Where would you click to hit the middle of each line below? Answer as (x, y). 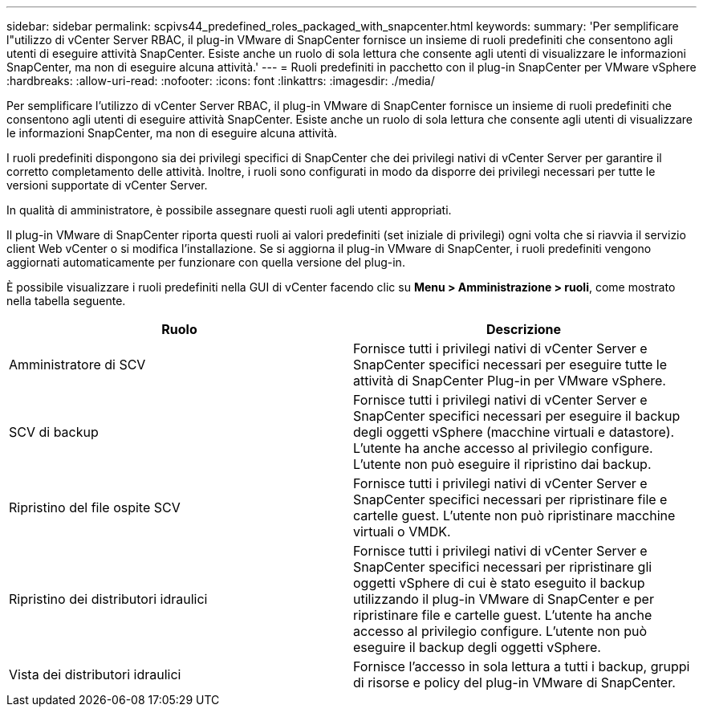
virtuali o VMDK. (402, 532)
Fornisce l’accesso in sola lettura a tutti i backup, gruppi (522, 666)
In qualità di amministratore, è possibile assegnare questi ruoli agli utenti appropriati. (229, 210)
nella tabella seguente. (66, 301)
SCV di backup (54, 432)
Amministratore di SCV (77, 365)
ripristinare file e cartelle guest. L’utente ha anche (503, 615)
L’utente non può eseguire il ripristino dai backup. (502, 464)
